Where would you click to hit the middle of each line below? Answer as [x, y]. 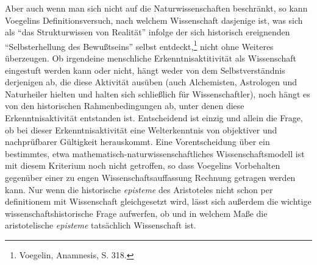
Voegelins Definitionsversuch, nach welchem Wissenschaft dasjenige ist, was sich [154, 20]
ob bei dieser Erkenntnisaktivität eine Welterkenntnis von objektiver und [141, 129]
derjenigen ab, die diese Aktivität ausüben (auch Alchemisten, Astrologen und [151, 82]
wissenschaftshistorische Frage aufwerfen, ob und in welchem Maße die [136, 213]
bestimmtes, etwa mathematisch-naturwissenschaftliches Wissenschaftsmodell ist [155, 153]
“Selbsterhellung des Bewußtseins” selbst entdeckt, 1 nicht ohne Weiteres [139, 45]
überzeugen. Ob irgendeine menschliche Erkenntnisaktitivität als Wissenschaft [151, 58]
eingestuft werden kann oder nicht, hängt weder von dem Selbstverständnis [145, 70]
